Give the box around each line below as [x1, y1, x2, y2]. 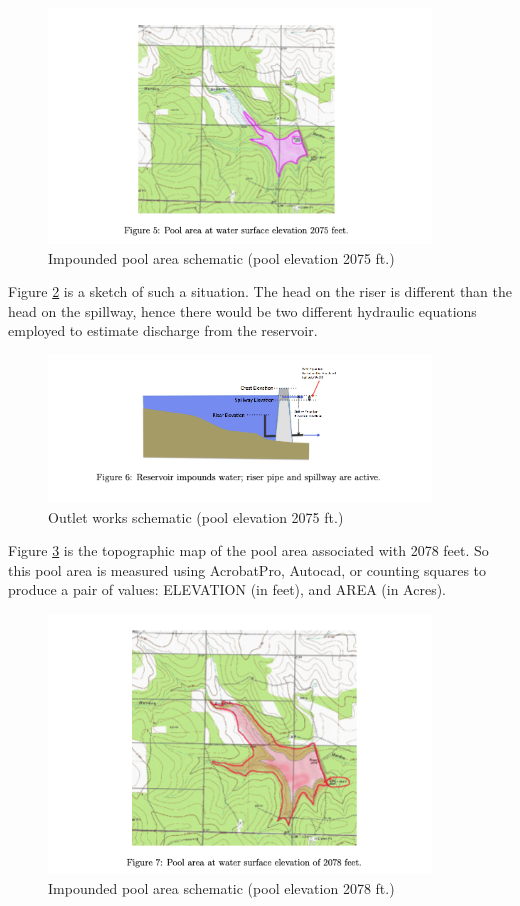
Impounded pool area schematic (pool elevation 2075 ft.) [48, 247, 395, 268]
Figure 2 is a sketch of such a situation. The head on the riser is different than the [8, 281, 513, 302]
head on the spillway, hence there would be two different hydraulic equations [8, 300, 477, 321]
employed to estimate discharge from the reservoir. [8, 320, 318, 341]
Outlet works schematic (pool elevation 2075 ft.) [48, 506, 344, 527]
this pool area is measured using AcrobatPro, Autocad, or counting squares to [8, 559, 487, 580]
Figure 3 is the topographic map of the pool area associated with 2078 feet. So [8, 540, 489, 561]
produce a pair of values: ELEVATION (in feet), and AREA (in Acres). [8, 579, 446, 600]
